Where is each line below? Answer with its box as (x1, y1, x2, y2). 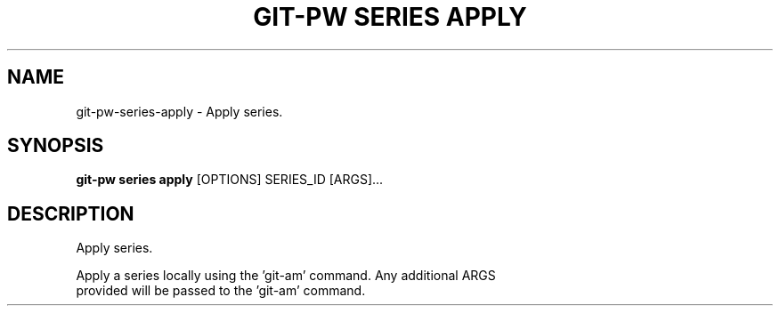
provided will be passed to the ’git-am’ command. (76, 283, 366, 299)
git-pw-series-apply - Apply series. (76, 103, 283, 119)
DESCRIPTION (7, 202, 134, 225)
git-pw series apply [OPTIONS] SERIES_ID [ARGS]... (76, 172, 384, 188)
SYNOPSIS (7, 134, 104, 157)
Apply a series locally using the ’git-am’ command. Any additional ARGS (76, 268, 496, 284)
